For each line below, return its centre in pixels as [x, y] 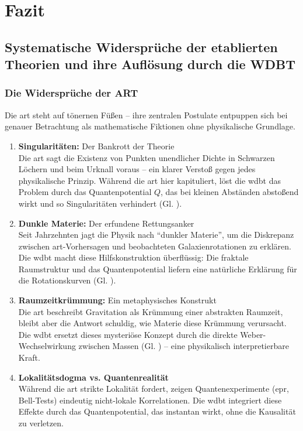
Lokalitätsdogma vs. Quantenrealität [93, 377]
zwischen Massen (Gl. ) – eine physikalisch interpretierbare [184, 346]
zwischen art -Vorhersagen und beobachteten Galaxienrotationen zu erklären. [155, 246]
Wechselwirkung [47, 346]
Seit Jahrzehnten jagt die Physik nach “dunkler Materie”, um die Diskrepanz [156, 235]
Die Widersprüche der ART [72, 93]
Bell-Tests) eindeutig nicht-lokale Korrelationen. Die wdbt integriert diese [150, 400]
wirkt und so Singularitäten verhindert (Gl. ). [100, 203]
